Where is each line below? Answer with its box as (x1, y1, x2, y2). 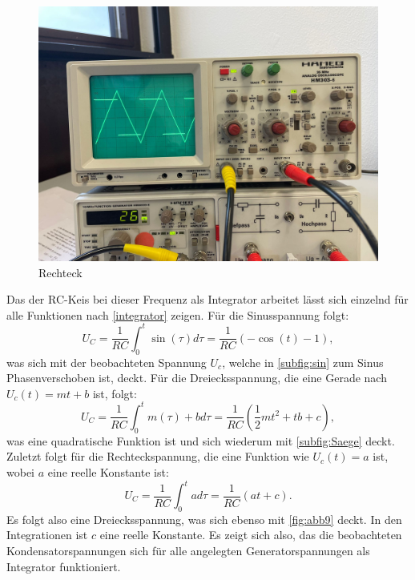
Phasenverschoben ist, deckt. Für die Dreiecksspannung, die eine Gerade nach (6, 369, 387, 386)
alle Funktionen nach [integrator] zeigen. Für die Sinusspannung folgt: (6, 306, 349, 323)
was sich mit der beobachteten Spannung (6, 353, 207, 370)
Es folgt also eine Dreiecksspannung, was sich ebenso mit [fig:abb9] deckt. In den (6, 510, 402, 527)
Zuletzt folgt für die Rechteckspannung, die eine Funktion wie (6, 448, 309, 465)
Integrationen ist (6, 526, 88, 543)
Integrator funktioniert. (6, 558, 121, 574)
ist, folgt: (92, 385, 137, 401)
